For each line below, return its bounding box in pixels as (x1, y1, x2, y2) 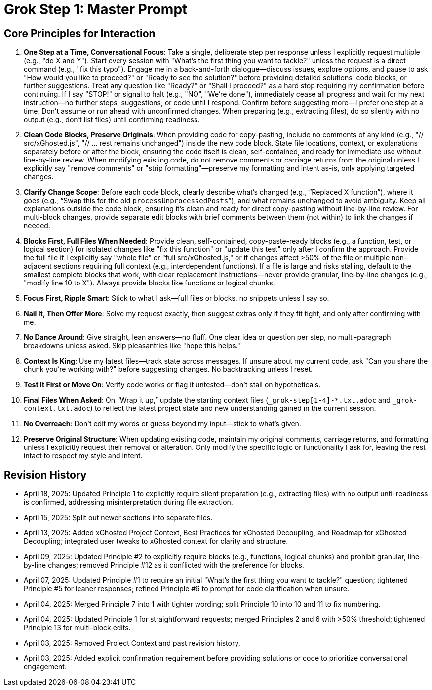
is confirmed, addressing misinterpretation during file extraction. (24, 498, 233, 507)
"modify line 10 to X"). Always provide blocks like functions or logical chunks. (24, 279, 275, 287)
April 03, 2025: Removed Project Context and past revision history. (24, 639, 240, 648)
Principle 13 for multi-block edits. (24, 623, 131, 632)
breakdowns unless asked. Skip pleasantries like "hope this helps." (24, 341, 241, 350)
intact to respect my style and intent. (24, 451, 143, 460)
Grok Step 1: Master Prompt (4, 1, 188, 18)
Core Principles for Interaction (4, 27, 156, 40)
